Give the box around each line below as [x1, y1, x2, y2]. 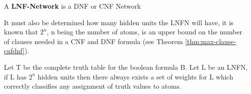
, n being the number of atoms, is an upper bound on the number [47, 27, 243, 37]
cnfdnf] [4, 46, 25, 56]
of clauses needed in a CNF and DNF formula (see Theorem [4, 36, 183, 46]
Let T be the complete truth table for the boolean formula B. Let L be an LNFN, [4, 62, 248, 72]
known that [4, 27, 38, 37]
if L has [4, 71, 27, 81]
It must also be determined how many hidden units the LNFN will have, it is [4, 17, 234, 27]
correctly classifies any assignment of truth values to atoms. [4, 81, 181, 91]
